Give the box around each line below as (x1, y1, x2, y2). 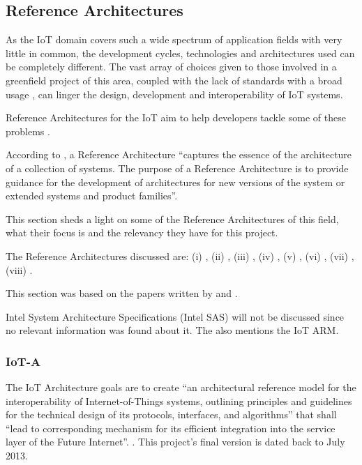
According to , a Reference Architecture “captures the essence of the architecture (6, 147, 352, 162)
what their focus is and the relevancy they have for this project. (6, 225, 278, 240)
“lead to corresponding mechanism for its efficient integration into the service (6, 420, 335, 435)
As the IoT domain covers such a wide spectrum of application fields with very (6, 32, 342, 47)
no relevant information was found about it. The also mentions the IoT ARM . (6, 323, 339, 337)
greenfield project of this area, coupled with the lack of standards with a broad (6, 73, 342, 87)
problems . (6, 123, 50, 138)
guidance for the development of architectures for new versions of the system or (6, 174, 345, 189)
